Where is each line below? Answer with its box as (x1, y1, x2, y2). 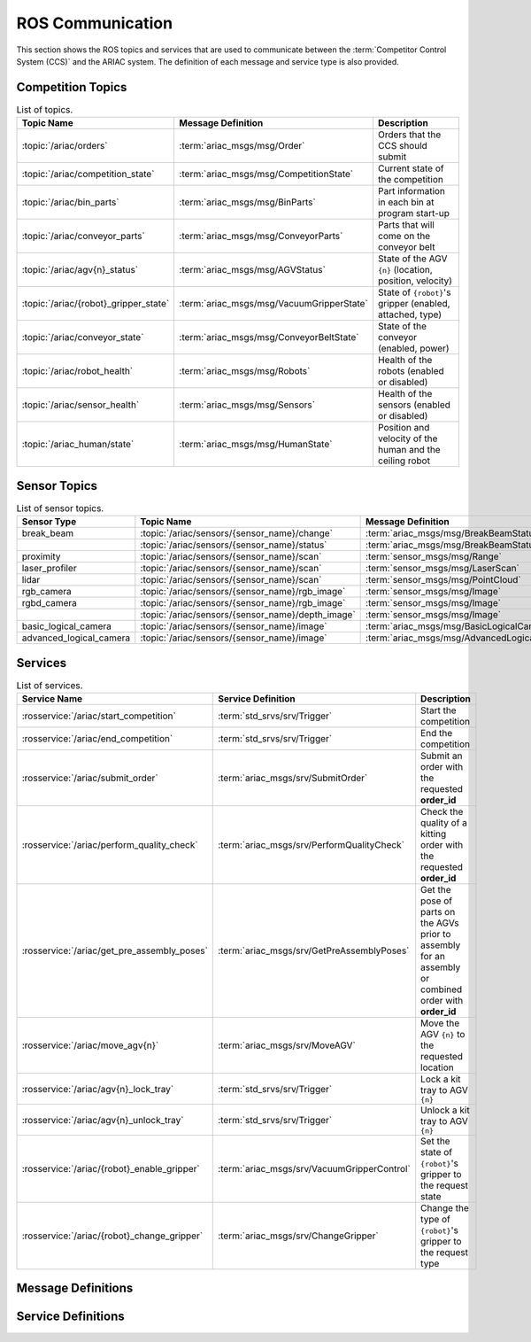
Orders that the (377, 128, 442, 141)
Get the (420, 884, 451, 896)
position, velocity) (377, 275, 453, 287)
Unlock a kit (420, 1104, 470, 1116)
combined (420, 983, 463, 996)
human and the (377, 444, 442, 456)
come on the (377, 230, 431, 243)
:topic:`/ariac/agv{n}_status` (21, 264, 139, 276)
